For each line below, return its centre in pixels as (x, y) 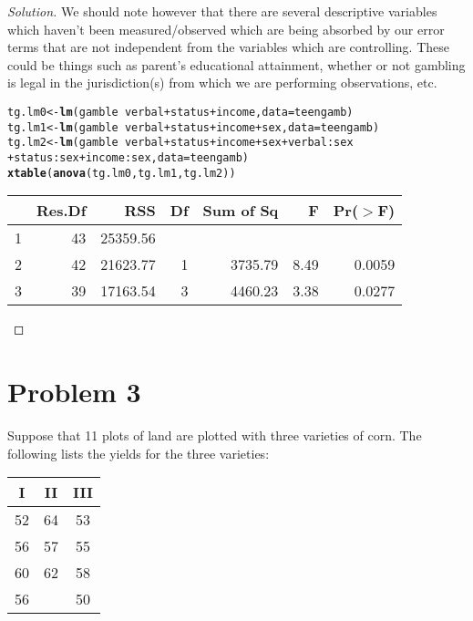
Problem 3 (74, 392)
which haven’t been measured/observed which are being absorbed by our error (226, 29)
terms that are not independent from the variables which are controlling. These (229, 47)
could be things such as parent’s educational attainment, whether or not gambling (236, 64)
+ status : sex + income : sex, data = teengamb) (128, 157)
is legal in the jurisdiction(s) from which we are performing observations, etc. (222, 83)
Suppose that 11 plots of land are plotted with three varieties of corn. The (215, 435)
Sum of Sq (241, 211)
